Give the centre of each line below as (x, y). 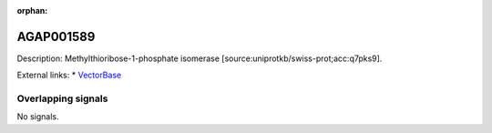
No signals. (38, 117)
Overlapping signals (62, 98)
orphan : (32, 10)
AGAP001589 (56, 36)
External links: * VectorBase (69, 75)
